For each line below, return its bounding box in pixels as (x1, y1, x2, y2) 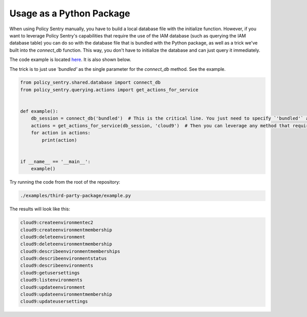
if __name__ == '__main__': (20, 158, 91, 164)
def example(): (20, 108, 58, 114)
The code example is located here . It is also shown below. (9, 56, 131, 63)
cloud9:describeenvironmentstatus (20, 255, 107, 262)
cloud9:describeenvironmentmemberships (20, 248, 120, 254)
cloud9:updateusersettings (20, 299, 88, 305)
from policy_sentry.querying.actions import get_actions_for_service (20, 87, 199, 92)
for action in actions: (31, 130, 91, 136)
